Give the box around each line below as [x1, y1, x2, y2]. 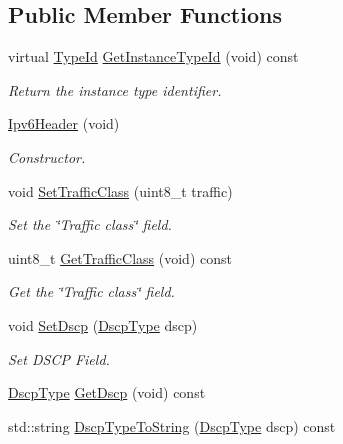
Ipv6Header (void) [8, 113, 120, 134]
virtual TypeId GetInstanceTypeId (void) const [8, 46, 299, 67]
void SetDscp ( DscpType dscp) [8, 314, 198, 335]
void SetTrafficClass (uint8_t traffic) [8, 180, 233, 201]
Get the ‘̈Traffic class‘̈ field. [8, 281, 175, 302]
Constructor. [8, 146, 86, 167]
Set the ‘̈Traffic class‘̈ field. [8, 214, 172, 235]
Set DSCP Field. [8, 348, 110, 369]
